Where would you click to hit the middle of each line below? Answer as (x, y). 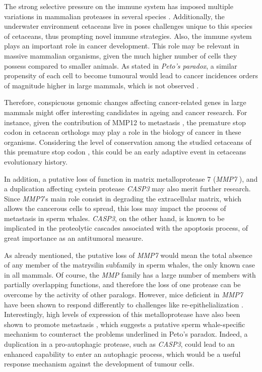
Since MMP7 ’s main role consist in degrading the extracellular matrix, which (123, 198)
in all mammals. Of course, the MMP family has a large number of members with (130, 274)
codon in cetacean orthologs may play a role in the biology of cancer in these (123, 132)
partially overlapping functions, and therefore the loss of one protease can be (122, 284)
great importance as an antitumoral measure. (74, 238)
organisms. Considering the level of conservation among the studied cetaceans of (128, 142)
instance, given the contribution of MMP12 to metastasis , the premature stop (125, 122)
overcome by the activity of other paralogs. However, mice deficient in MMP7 (123, 295)
